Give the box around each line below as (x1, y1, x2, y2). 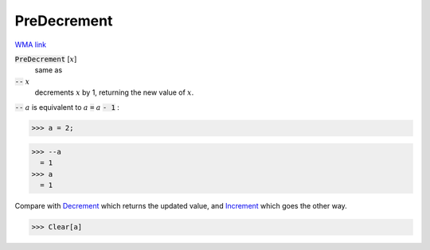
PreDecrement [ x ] (14, 54, 77, 64)
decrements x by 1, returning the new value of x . (34, 88, 194, 97)
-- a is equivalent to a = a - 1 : (14, 102, 119, 111)
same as (34, 65, 63, 75)
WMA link (14, 40, 47, 49)
